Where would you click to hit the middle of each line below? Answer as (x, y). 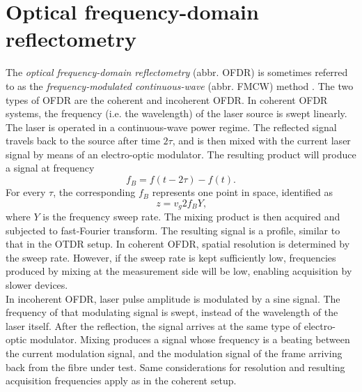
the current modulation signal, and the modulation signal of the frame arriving (174, 353)
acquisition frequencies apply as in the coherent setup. (121, 380)
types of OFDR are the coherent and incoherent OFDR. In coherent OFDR (167, 99)
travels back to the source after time (83, 141)
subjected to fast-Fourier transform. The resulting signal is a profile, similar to (173, 230)
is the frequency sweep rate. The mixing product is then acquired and (191, 217)
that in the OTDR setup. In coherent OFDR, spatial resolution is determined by (178, 244)
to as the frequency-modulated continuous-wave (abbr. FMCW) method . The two (180, 85)
